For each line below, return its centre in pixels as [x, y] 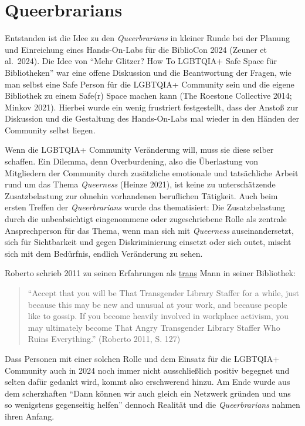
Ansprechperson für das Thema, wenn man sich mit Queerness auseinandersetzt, [149, 230]
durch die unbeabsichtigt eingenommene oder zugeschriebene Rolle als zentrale [146, 219]
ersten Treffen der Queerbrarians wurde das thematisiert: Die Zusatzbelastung [145, 207]
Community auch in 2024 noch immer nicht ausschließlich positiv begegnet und [147, 370]
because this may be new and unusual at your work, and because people [157, 304]
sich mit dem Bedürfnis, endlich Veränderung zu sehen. [104, 253]
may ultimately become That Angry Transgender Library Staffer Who [154, 327]
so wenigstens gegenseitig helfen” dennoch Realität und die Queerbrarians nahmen [152, 405]
